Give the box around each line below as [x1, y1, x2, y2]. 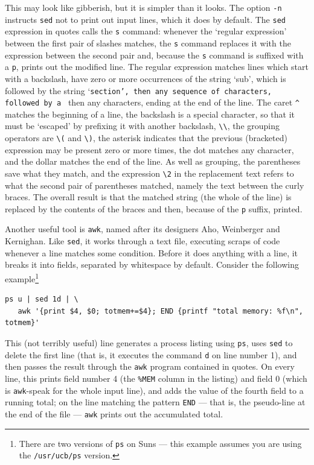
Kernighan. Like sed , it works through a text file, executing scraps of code [5, 235, 280, 247]
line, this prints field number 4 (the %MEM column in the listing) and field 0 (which [5, 372, 307, 384]
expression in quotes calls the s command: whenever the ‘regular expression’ [5, 25, 287, 37]
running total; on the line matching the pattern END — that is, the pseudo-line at [5, 396, 306, 408]
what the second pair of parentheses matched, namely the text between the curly [5, 179, 304, 191]
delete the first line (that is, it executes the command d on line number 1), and [5, 348, 297, 361]
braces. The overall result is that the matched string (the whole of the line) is [5, 191, 292, 203]
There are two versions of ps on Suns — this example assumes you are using [19, 437, 302, 449]
